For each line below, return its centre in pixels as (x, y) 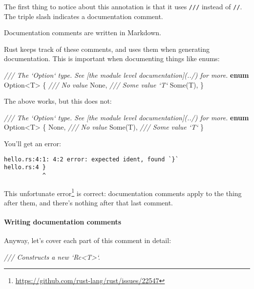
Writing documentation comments (63, 222)
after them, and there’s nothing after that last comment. (88, 202)
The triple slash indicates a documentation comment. (84, 16)
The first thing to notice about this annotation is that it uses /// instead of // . (123, 6)
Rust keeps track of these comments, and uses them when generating (107, 49)
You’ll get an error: (32, 143)
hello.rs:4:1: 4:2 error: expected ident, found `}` (91, 159)
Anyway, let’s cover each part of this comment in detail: (88, 240)
